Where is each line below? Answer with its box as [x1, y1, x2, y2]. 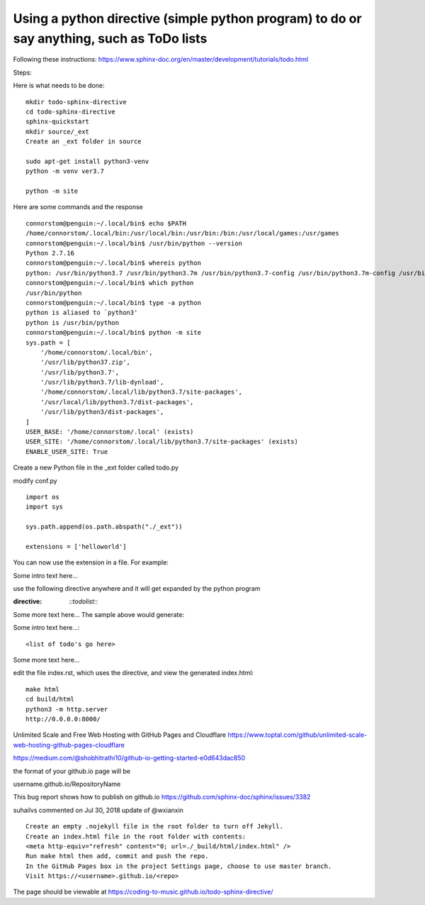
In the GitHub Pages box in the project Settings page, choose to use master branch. [25, 862, 332, 870]
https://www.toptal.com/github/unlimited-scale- [227, 731, 368, 739]
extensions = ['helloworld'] [25, 543, 127, 550]
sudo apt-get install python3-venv [25, 157, 149, 165]
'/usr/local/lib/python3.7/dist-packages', [40, 398, 194, 406]
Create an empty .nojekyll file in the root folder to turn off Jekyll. [25, 823, 283, 831]
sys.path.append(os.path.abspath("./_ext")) [25, 523, 183, 531]
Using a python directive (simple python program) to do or [13, 11, 362, 26]
